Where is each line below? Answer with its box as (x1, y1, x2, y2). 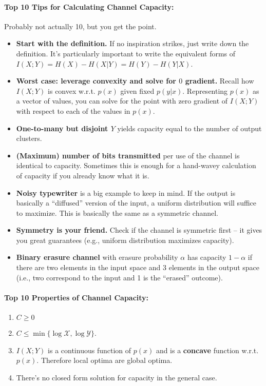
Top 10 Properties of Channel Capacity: (4, 292, 149, 302)
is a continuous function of (48, 344, 131, 355)
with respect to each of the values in (16, 105, 130, 116)
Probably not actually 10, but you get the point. (4, 21, 157, 31)
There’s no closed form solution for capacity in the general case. (16, 372, 217, 382)
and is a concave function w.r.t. (156, 344, 259, 355)
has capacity (187, 252, 226, 262)
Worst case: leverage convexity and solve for (16, 75, 176, 86)
